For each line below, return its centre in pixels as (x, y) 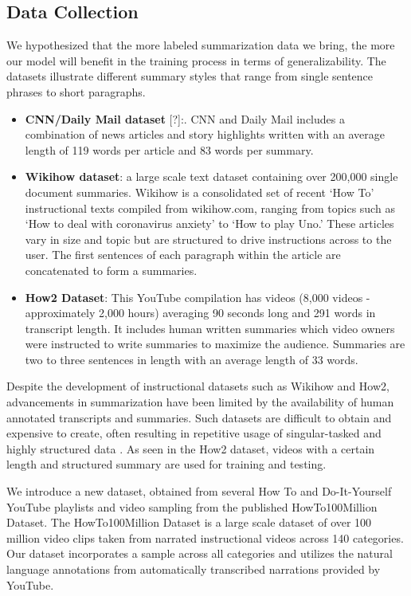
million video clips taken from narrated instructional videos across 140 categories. (205, 537)
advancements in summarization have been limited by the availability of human (200, 402)
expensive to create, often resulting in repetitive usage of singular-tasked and (194, 433)
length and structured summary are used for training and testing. (166, 464)
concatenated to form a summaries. (111, 270)
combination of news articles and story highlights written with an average (205, 134)
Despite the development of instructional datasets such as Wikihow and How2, (198, 386)
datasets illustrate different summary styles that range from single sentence (190, 76)
